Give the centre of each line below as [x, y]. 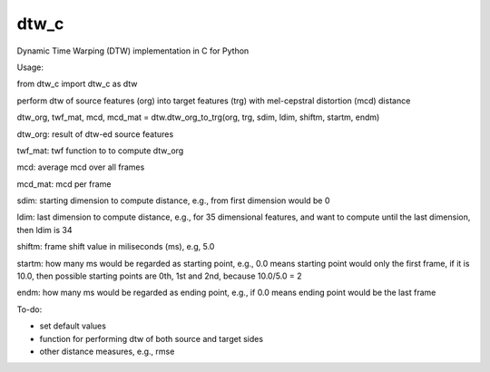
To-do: [29, 309]
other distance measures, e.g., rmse [107, 351]
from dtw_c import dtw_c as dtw [77, 84]
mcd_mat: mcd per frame [64, 184]
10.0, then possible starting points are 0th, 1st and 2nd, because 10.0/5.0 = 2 [160, 276]
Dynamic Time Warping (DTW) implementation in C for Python [133, 51]
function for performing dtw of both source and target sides [151, 338]
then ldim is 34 [44, 230]
